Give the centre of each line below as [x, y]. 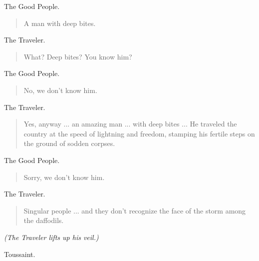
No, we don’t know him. [60, 90]
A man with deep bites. [60, 23]
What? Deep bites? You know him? [78, 56]
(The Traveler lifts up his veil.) [51, 237]
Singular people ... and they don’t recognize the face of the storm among [135, 210]
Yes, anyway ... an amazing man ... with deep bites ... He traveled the [130, 124]
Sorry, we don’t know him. [64, 177]
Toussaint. [20, 254]
